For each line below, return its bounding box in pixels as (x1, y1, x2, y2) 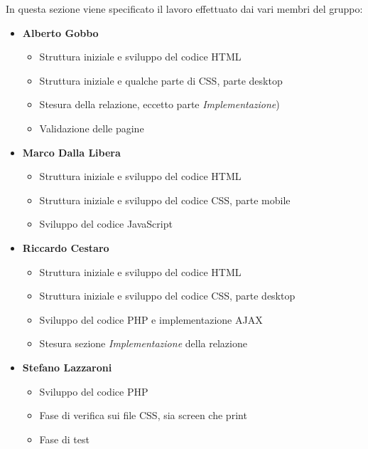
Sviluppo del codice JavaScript (39, 216, 173, 231)
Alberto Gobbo (22, 25, 99, 40)
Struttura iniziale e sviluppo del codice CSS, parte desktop (39, 288, 296, 303)
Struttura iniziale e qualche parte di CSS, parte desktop (39, 73, 283, 88)
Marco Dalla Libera (22, 144, 121, 159)
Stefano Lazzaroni (22, 359, 112, 374)
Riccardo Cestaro (22, 240, 109, 255)
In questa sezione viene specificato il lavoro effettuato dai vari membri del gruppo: (6, 1, 363, 16)
